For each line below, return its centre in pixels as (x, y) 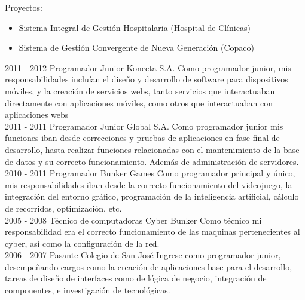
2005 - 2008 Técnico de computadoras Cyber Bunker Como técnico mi (133, 220)
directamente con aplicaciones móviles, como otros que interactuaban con (139, 102)
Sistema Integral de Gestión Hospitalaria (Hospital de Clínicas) (135, 27)
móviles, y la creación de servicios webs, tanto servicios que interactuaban (140, 91)
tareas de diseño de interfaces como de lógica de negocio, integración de (136, 278)
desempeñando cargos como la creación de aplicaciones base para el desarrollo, (149, 266)
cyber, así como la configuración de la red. (82, 243)
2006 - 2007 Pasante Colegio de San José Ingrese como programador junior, (143, 255)
